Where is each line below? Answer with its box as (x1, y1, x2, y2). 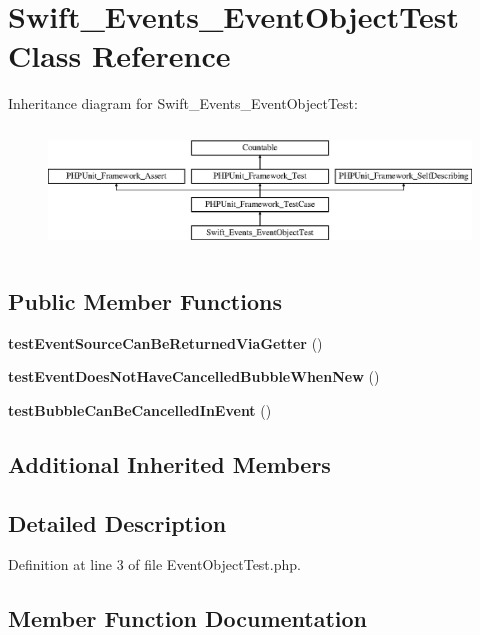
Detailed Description (8, 507, 227, 538)
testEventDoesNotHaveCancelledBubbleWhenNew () (8, 366, 380, 387)
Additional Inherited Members (8, 448, 331, 479)
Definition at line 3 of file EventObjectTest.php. (8, 554, 301, 575)
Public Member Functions (8, 285, 282, 316)
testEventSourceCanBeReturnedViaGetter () (8, 332, 323, 353)
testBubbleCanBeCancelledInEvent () (8, 399, 272, 420)
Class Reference (8, 35, 231, 76)
